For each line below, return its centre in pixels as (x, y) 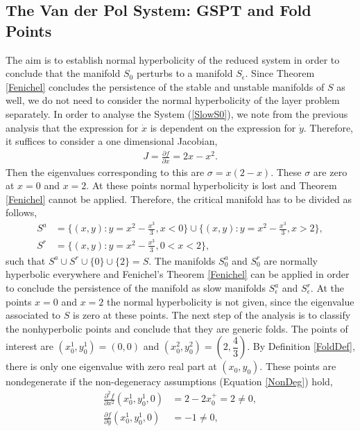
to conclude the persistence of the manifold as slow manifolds (136, 288)
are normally (291, 260)
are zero (330, 171)
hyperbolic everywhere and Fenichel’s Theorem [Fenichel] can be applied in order (178, 274)
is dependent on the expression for (223, 127)
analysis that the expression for (72, 127)
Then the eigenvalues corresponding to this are (105, 171)
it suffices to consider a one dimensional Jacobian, (112, 141)
